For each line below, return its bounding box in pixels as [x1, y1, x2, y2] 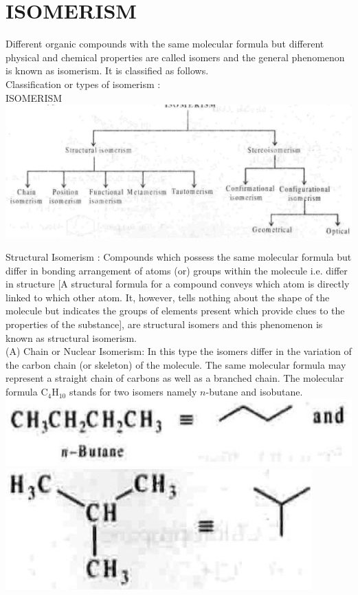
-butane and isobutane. [205, 385, 303, 399]
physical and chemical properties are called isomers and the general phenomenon [5, 50, 345, 64]
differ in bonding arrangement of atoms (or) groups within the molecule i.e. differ [5, 263, 348, 277]
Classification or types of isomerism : [5, 76, 161, 91]
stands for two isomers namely [69, 385, 197, 399]
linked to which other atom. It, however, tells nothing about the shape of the [5, 290, 330, 304]
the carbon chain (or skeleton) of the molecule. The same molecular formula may [5, 357, 346, 371]
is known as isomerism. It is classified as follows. [5, 63, 209, 78]
